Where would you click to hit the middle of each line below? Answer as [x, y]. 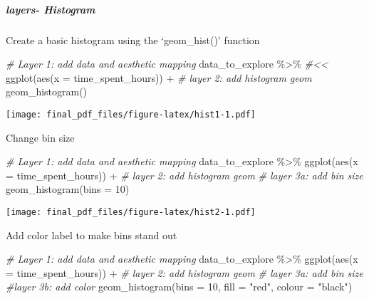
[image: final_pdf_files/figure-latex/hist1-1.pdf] [131, 114]
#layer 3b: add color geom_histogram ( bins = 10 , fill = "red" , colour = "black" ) [179, 287]
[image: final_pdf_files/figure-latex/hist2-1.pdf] [131, 212]
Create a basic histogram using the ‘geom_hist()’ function [133, 40]
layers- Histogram [51, 9]
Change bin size [40, 137]
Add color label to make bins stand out [92, 235]
